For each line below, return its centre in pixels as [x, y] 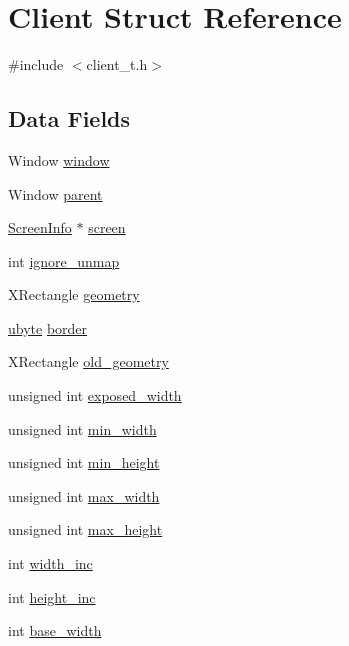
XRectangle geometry [74, 294]
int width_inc [50, 563]
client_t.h [117, 64]
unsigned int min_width [82, 428]
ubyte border [48, 327]
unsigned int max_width [84, 495]
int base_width [55, 630]
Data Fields [69, 118]
